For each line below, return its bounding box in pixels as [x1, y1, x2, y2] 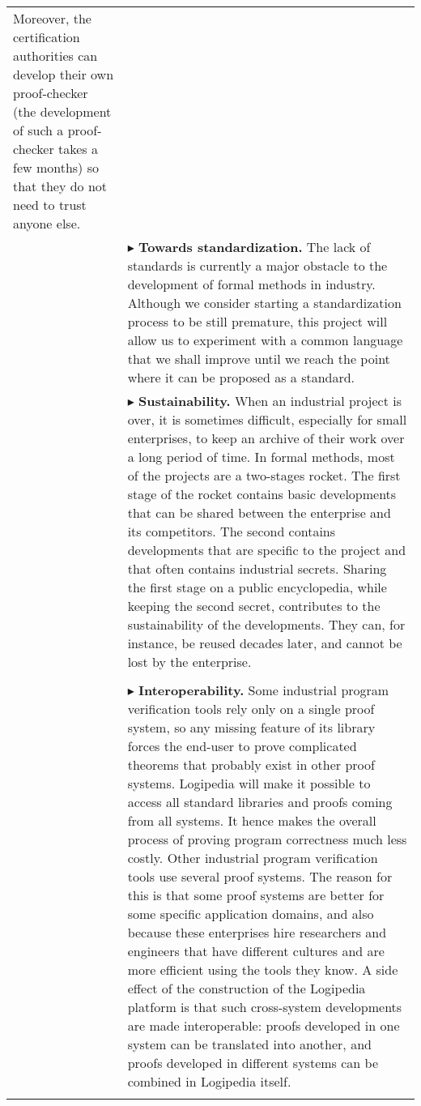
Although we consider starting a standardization [127, 293, 402, 312]
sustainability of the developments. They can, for [127, 615, 406, 634]
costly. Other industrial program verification [127, 848, 378, 867]
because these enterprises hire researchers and [127, 923, 387, 942]
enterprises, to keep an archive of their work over [127, 429, 405, 447]
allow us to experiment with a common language [127, 331, 403, 349]
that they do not [13, 177, 108, 195]
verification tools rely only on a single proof [127, 699, 375, 718]
